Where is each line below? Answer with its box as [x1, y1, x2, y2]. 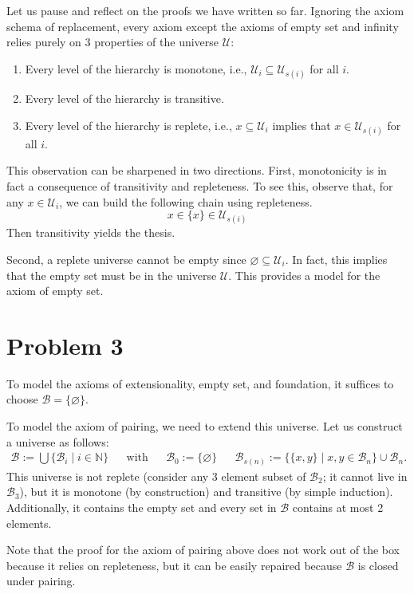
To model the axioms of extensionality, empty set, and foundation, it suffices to [6, 375, 394, 391]
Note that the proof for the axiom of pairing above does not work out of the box [6, 541, 400, 558]
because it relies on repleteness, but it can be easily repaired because [6, 557, 342, 573]
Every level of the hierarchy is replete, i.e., [25, 116, 232, 133]
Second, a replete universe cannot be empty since [6, 250, 246, 267]
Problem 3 [6, 328, 124, 361]
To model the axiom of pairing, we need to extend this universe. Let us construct [6, 418, 403, 434]
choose [6, 391, 38, 407]
